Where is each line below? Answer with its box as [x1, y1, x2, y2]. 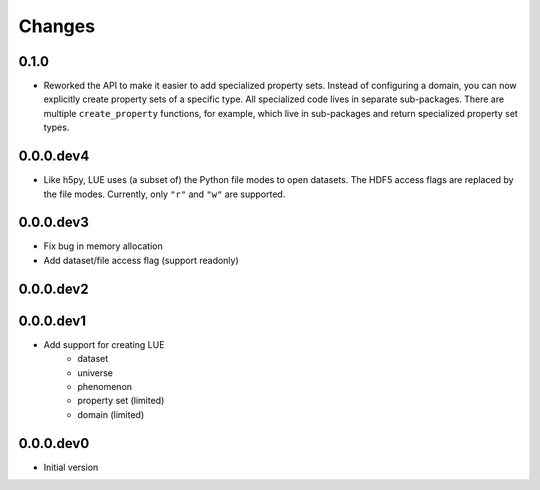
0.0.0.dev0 [18, 435, 90, 452]
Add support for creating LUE [43, 338, 165, 350]
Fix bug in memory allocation [43, 240, 164, 252]
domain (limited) [77, 408, 145, 420]
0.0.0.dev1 [18, 312, 87, 329]
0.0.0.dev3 [18, 214, 89, 231]
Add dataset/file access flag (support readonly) [43, 254, 239, 266]
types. [43, 121, 70, 134]
